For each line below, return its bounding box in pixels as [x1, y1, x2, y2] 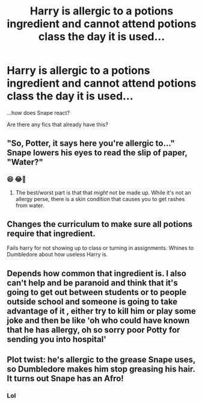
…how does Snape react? [7, 109, 70, 116]
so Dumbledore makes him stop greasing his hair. [7, 364, 195, 374]
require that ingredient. [7, 229, 96, 239]
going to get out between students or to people [7, 287, 187, 297]
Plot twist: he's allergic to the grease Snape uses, [7, 355, 196, 365]
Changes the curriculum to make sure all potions [7, 219, 193, 229]
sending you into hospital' [7, 334, 107, 344]
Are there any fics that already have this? [7, 120, 109, 128]
